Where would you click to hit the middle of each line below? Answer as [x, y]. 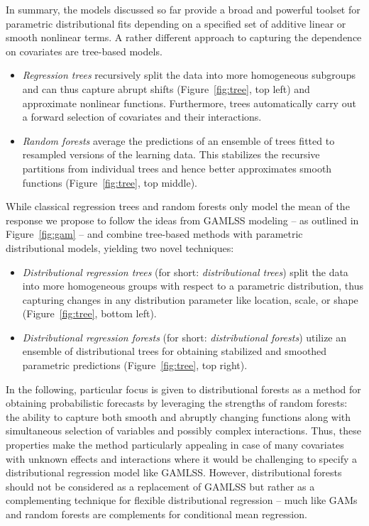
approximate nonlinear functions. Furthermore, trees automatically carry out [189, 103]
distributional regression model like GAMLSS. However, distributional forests [174, 472]
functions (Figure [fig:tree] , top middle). [110, 182]
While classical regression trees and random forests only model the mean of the [178, 206]
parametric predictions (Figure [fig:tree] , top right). [135, 365]
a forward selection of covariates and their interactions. [142, 117]
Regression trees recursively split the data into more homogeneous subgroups [189, 75]
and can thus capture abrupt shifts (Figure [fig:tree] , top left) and [166, 88]
